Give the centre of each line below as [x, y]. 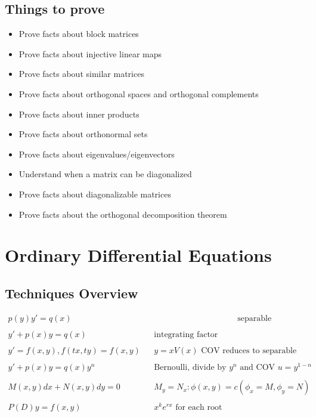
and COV [258, 367]
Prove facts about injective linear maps [90, 53]
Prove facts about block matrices [79, 34]
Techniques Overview [72, 293]
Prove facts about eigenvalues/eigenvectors [97, 154]
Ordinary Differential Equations [138, 255]
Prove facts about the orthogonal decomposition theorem [123, 214]
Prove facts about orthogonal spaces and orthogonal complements [139, 93]
